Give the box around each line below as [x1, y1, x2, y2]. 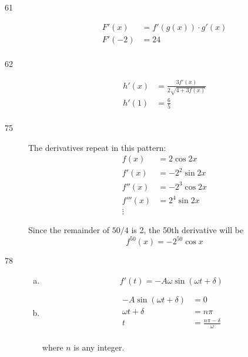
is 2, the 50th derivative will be [131, 224, 244, 236]
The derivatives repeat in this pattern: [28, 141, 166, 153]
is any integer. [73, 341, 125, 353]
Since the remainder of [28, 224, 110, 236]
